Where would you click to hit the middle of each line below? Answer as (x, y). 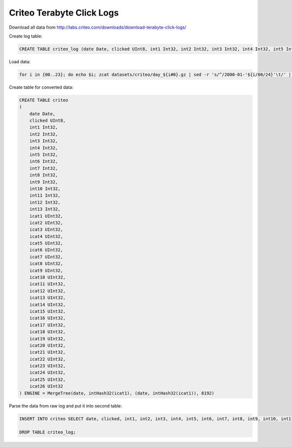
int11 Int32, (45, 196)
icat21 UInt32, (47, 352)
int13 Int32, (45, 209)
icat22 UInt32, (47, 359)
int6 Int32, (44, 161)
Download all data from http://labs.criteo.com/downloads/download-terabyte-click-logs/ (98, 27)
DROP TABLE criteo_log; (48, 432)
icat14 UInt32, (47, 305)
